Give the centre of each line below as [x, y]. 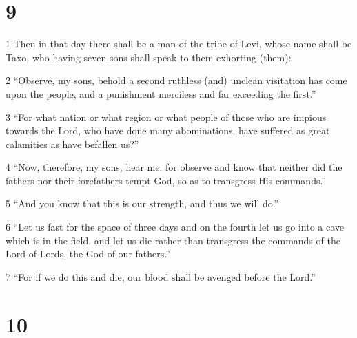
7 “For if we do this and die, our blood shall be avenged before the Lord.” [161, 276]
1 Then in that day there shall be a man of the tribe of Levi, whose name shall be [179, 44]
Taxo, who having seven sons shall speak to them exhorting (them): [149, 57]
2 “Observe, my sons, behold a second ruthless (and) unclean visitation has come [176, 80]
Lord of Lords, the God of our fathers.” [88, 254]
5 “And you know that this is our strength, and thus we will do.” [142, 203]
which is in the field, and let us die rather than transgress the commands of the [173, 240]
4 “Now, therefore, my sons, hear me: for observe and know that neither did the [174, 167]
